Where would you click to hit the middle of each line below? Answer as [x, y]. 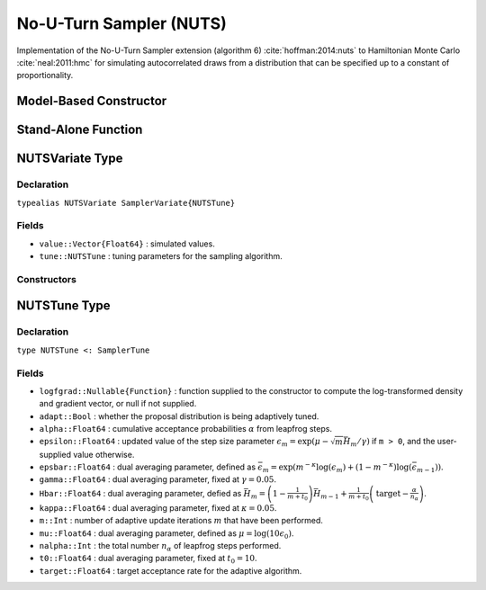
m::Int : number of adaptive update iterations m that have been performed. [181, 521]
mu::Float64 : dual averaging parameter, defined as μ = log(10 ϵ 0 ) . [166, 534]
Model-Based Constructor [92, 101]
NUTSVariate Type [70, 159]
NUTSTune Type [64, 306]
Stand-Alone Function [80, 130]
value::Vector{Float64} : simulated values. [127, 244]
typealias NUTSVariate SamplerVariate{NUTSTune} [126, 203]
